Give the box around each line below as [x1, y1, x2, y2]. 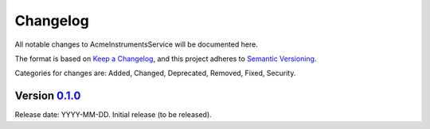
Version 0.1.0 [14, 89, 81, 103]
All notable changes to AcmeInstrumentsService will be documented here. [14, 40, 258, 49]
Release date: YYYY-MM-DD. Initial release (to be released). [14, 110, 213, 120]
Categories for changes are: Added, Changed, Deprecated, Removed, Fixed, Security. [14, 68, 296, 78]
